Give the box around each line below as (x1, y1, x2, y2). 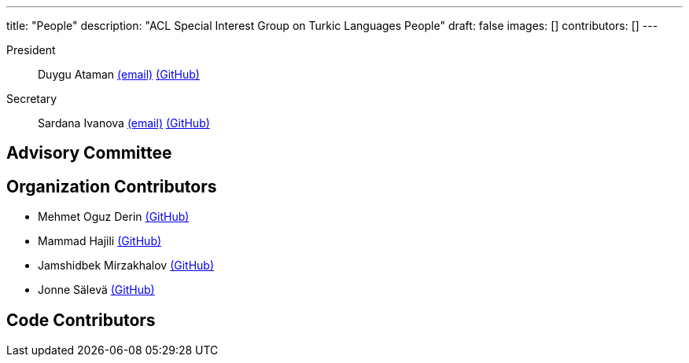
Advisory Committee (6, 143, 172, 163)
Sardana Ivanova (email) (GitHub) (38, 116, 210, 130)
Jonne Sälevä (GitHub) (38, 283, 155, 297)
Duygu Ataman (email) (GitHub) (38, 68, 200, 81)
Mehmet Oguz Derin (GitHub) (38, 210, 190, 224)
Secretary (6, 92, 57, 105)
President (6, 43, 56, 57)
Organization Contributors (6, 176, 217, 196)
